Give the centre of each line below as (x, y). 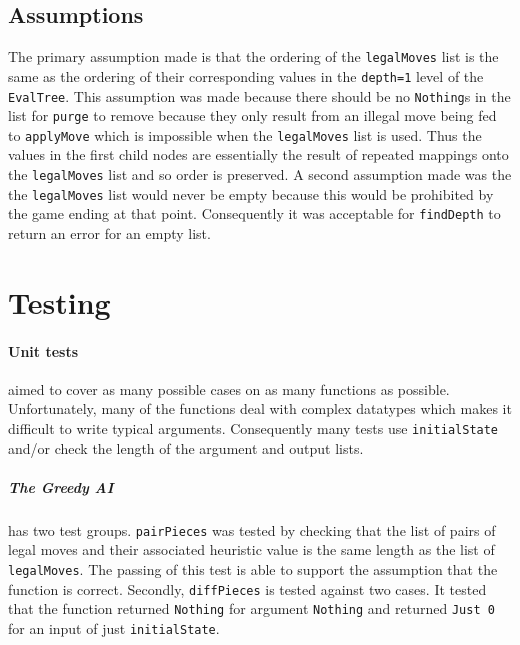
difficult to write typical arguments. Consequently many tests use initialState (253, 428)
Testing (59, 301)
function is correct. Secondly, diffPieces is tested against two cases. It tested (247, 588)
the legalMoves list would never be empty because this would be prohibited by (251, 193)
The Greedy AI (61, 486)
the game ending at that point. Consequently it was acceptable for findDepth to (254, 213)
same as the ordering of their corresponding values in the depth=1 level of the (246, 75)
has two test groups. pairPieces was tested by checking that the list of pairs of (252, 529)
